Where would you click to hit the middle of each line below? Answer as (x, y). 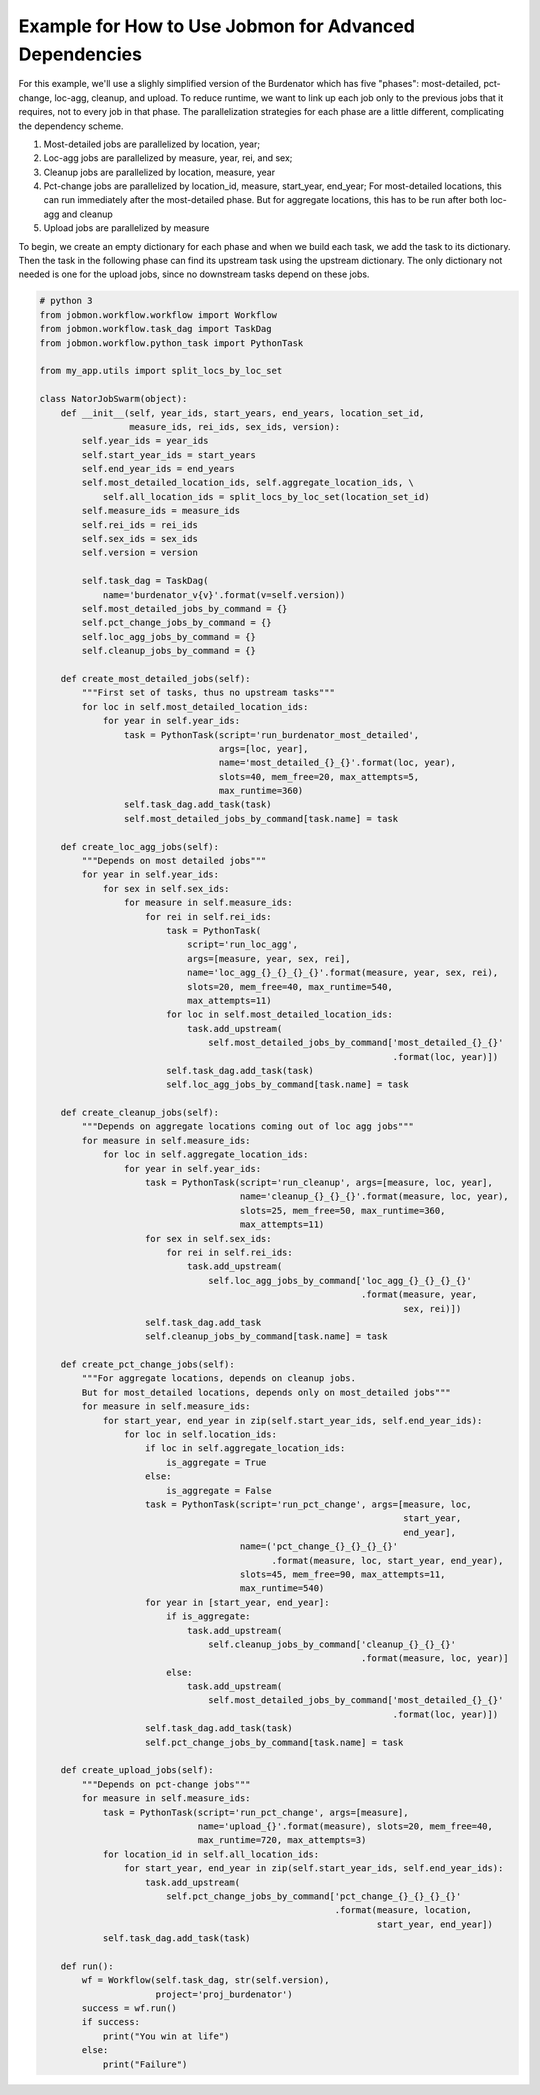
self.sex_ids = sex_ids (140, 539)
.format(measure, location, (403, 1910)
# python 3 (66, 301)
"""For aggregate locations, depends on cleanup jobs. (219, 1378)
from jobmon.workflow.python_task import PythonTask (171, 343)
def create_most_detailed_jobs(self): (155, 678)
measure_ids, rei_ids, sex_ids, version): (234, 426)
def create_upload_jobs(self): (137, 1770)
